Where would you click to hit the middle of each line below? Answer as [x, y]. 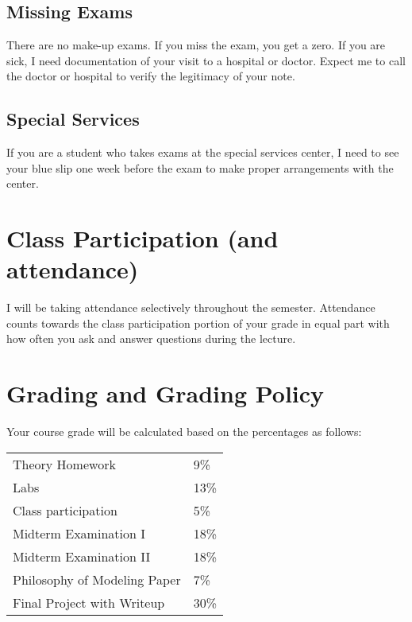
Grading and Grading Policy [166, 393]
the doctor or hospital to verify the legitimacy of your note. [151, 76]
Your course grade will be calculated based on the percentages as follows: [184, 432]
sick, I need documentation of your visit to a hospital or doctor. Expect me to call [206, 60]
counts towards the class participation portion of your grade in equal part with [198, 323]
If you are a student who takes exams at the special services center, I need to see [203, 152]
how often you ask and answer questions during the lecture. [151, 338]
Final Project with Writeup [89, 602]
